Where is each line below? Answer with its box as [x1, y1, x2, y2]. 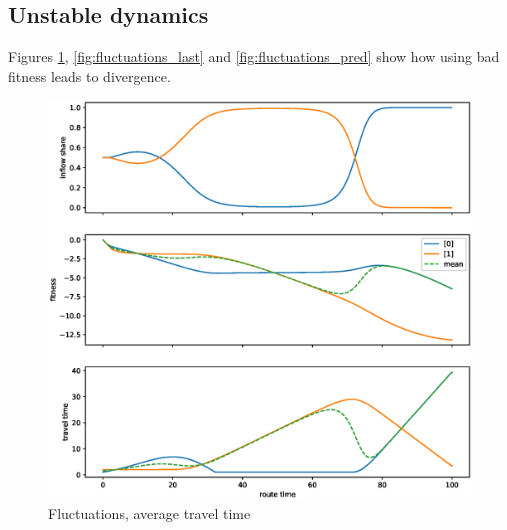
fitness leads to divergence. [8, 65, 171, 86]
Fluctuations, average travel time [48, 502, 251, 523]
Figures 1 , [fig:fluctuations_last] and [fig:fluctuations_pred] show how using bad [8, 46, 500, 67]
